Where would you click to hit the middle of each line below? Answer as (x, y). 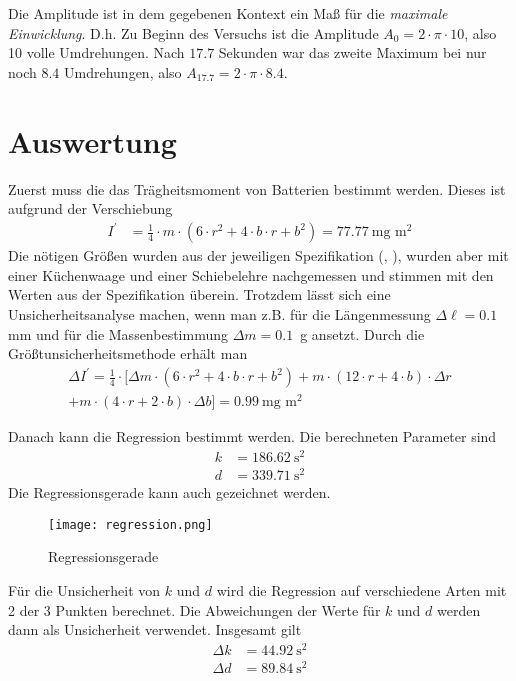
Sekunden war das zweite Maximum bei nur (352, 52)
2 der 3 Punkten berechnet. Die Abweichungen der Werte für (194, 609)
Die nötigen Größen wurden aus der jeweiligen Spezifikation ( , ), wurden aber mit (258, 255)
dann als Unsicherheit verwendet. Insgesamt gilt (155, 629)
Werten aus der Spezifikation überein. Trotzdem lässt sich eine (199, 294)
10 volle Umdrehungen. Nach (96, 52)
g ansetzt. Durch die (362, 333)
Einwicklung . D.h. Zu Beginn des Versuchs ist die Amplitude (193, 32)
